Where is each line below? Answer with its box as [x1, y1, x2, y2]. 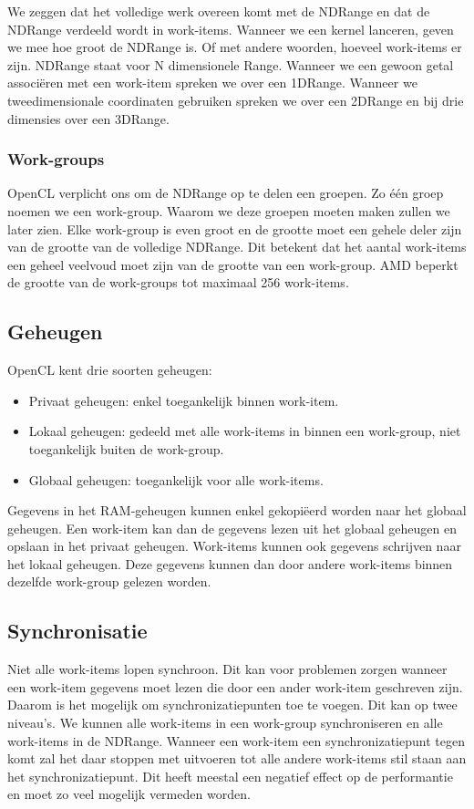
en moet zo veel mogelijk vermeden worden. [7, 784, 251, 804]
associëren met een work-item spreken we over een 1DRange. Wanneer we [7, 73, 417, 92]
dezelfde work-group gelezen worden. [7, 572, 211, 591]
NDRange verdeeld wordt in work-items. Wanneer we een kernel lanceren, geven [7, 19, 454, 38]
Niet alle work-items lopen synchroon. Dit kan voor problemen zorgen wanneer [7, 659, 448, 679]
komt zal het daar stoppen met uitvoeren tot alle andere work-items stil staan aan [7, 749, 467, 768]
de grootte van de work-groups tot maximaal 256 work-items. [7, 273, 349, 292]
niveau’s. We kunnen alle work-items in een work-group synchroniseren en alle [7, 713, 443, 732]
